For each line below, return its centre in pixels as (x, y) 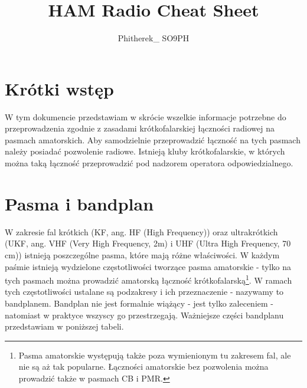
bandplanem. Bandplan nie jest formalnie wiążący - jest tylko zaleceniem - (139, 303)
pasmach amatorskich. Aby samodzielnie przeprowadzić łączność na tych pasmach (153, 139)
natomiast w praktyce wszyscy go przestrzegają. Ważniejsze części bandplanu (144, 315)
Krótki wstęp (59, 88)
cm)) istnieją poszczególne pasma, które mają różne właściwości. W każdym (142, 254)
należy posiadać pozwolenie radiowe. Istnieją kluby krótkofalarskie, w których (145, 151)
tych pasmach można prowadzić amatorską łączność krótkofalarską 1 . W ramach (148, 279)
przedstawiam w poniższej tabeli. (64, 326)
